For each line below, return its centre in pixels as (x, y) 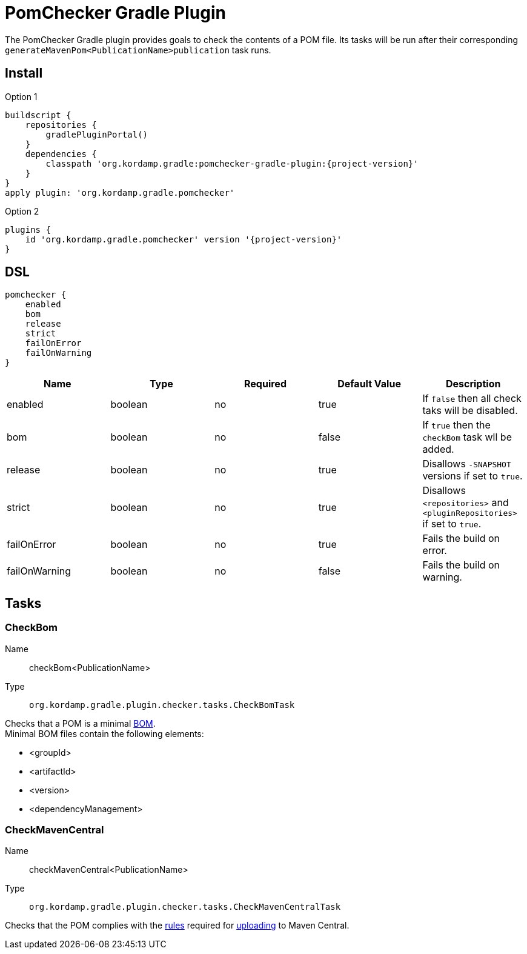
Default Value (369, 384)
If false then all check (472, 399)
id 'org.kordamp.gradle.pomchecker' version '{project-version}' (184, 239)
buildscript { (38, 115)
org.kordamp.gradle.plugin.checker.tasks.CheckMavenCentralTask (185, 907)
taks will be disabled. (470, 411)
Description (473, 384)
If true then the (456, 425)
